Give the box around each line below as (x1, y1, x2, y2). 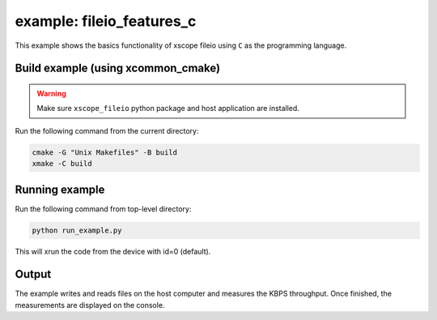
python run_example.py (32, 225, 122, 235)
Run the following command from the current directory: (15, 126, 199, 135)
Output (15, 267, 52, 281)
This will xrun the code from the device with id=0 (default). (15, 246, 211, 256)
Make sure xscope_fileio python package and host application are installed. (36, 104, 299, 113)
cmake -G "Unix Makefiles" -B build (32, 147, 178, 157)
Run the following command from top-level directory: (15, 203, 192, 214)
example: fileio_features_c (15, 12, 197, 30)
